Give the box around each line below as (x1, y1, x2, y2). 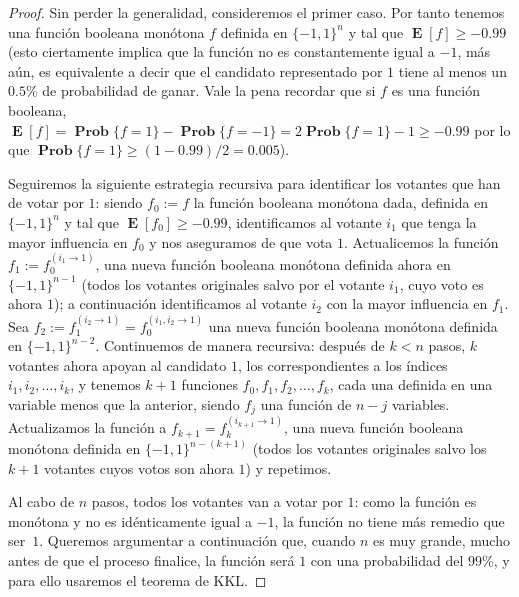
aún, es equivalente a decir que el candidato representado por (8, 60, 383, 81)
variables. (391, 393, 450, 414)
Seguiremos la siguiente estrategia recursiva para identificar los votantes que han (8, 172, 501, 193)
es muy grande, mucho (372, 530, 510, 551)
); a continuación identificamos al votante (53, 293, 307, 314)
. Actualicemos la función (344, 231, 499, 252)
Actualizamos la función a (8, 417, 167, 438)
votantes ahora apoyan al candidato (8, 354, 227, 375)
